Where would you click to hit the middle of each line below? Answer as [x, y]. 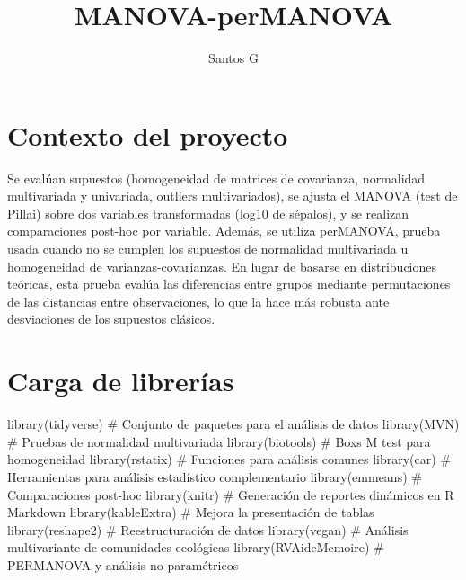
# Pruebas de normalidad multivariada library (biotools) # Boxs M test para [219, 441]
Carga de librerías [121, 381]
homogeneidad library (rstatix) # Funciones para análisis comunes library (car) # [229, 459]
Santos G [233, 58]
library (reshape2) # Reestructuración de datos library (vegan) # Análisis [208, 529]
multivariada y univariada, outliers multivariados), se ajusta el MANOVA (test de [233, 196]
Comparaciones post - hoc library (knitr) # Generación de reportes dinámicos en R [231, 494]
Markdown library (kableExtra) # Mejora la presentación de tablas [191, 512]
